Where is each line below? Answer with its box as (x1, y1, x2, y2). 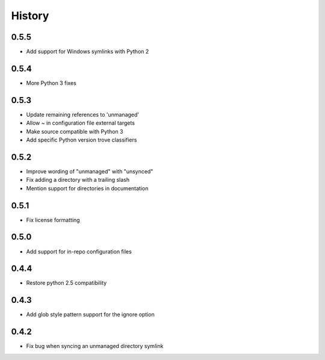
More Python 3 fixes (26, 79, 76, 87)
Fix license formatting (26, 216, 81, 223)
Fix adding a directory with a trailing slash (26, 176, 129, 184)
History (11, 9, 49, 22)
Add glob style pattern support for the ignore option (26, 311, 155, 318)
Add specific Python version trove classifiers (26, 136, 137, 144)
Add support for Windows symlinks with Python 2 (26, 48, 149, 55)
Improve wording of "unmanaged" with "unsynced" (26, 167, 153, 175)
